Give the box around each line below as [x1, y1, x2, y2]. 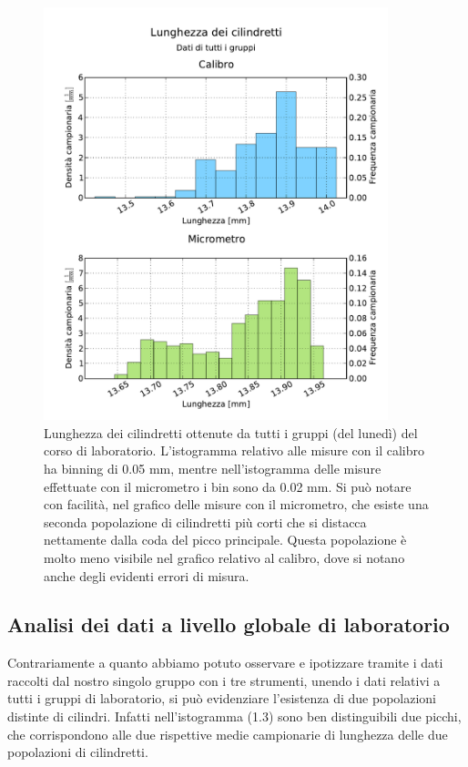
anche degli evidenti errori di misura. [44, 566, 249, 585]
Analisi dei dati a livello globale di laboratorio [7, 610, 450, 639]
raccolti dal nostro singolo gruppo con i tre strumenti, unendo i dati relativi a [7, 670, 441, 690]
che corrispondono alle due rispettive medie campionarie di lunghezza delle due [7, 724, 448, 743]
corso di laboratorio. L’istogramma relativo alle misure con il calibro [44, 441, 424, 460]
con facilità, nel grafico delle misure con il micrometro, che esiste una [44, 495, 429, 514]
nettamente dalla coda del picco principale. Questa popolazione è [44, 530, 407, 549]
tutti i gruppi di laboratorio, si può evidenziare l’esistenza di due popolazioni [7, 689, 437, 708]
